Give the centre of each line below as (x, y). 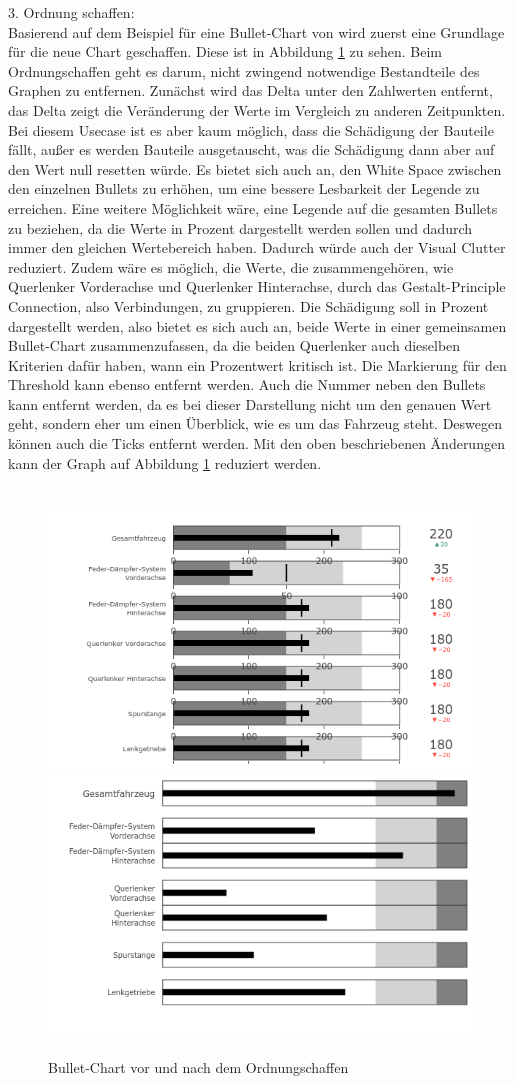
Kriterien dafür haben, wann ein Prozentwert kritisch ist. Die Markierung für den (257, 364)
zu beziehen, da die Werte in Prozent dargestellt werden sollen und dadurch (240, 227)
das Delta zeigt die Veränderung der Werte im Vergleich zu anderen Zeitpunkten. (257, 109)
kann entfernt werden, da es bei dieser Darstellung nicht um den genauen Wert (250, 403)
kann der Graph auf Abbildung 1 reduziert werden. (165, 462)
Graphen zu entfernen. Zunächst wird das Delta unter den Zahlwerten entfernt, (250, 90)
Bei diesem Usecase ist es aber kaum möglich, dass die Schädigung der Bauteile (251, 129)
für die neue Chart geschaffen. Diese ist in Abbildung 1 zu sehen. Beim (225, 51)
